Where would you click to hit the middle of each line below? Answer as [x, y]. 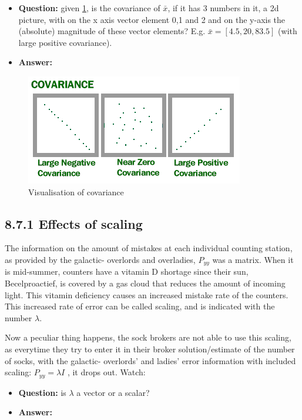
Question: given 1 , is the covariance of [89, 8]
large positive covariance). [65, 42]
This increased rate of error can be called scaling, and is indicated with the [140, 306]
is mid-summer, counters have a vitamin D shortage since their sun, [127, 271]
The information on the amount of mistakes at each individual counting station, [149, 248]
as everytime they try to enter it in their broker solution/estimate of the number [150, 349]
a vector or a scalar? [113, 392]
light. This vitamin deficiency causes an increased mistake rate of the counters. [147, 294]
